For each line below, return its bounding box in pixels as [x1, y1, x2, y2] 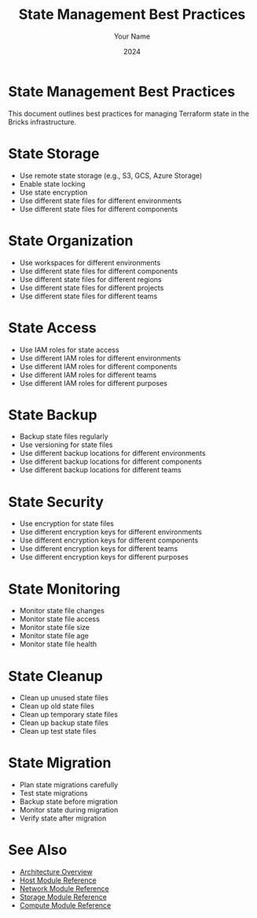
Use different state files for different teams [19, 291, 158, 301]
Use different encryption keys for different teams [19, 544, 178, 553]
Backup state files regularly [19, 431, 108, 442]
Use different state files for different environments [19, 195, 182, 205]
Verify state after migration [19, 813, 107, 824]
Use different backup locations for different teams [19, 465, 182, 475]
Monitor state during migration [19, 805, 119, 815]
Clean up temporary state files [19, 710, 118, 720]
